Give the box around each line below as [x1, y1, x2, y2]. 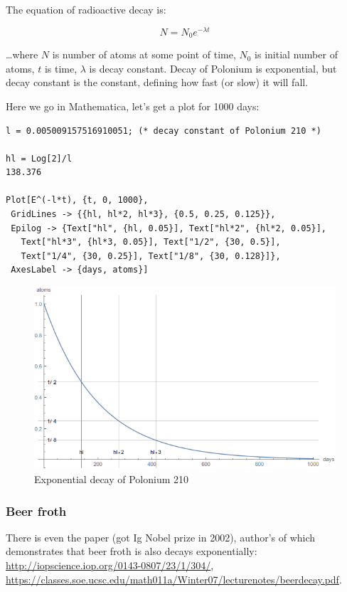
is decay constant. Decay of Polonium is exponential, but [89, 60, 337, 75]
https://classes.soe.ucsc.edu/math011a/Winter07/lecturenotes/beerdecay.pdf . [6, 571, 342, 586]
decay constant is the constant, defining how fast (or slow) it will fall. [6, 75, 309, 90]
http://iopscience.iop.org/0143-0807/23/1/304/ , [6, 558, 214, 573]
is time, [44, 60, 78, 75]
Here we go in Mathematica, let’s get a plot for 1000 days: [6, 98, 260, 113]
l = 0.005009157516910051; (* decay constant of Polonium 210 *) [6, 125, 321, 136]
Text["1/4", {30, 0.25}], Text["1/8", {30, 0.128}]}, [21, 250, 281, 261]
